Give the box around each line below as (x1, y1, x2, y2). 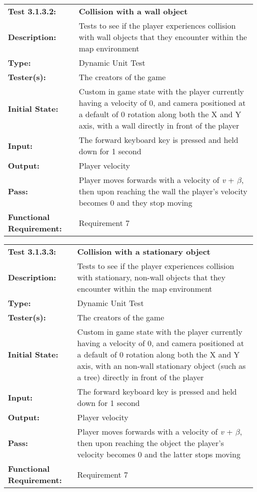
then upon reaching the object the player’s (77, 437, 224, 448)
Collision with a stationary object (77, 246, 211, 257)
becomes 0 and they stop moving (79, 197, 192, 208)
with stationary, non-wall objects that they (77, 271, 226, 283)
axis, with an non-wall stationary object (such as (77, 360, 246, 371)
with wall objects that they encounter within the (79, 31, 247, 43)
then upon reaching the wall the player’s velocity (79, 185, 248, 197)
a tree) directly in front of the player (77, 371, 204, 383)
